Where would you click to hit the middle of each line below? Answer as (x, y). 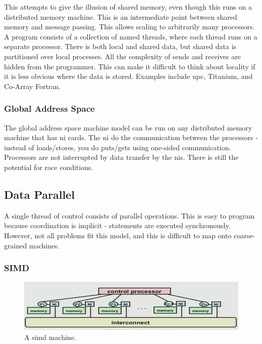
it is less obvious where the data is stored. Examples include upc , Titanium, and (128, 76)
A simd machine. (50, 337)
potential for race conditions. (49, 167)
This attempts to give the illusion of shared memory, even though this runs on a (128, 7)
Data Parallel (39, 194)
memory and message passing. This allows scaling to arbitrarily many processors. (129, 27)
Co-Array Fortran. (32, 86)
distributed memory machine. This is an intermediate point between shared (121, 16)
